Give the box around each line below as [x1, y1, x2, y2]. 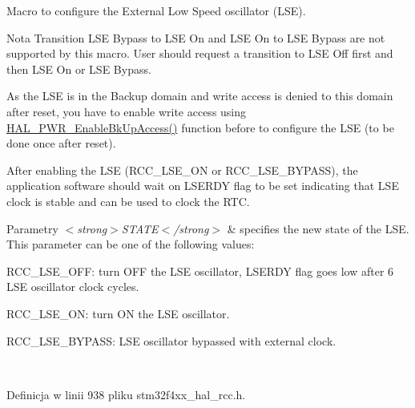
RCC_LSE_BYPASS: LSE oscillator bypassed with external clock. [6, 332, 336, 349]
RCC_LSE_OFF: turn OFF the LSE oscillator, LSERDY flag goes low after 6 [6, 262, 394, 279]
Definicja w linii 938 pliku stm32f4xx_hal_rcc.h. [6, 386, 246, 402]
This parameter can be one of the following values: [6, 236, 255, 252]
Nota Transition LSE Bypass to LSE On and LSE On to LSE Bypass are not [6, 29, 385, 46]
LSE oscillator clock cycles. [6, 278, 139, 295]
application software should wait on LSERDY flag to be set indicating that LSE [6, 177, 399, 194]
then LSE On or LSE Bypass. [6, 60, 151, 77]
